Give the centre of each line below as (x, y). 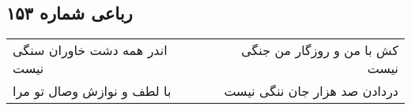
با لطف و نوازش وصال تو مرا (92, 91)
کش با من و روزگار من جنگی (320, 50)
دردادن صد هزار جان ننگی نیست (311, 91)
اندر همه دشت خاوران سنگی (90, 50)
